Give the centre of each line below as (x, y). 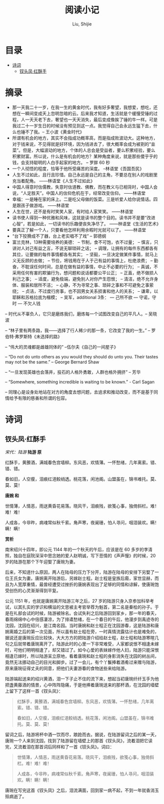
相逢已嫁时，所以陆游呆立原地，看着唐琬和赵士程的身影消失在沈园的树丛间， (82, 656)
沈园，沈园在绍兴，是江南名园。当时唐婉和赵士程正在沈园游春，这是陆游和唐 (82, 625)
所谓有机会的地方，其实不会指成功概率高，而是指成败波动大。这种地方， (85, 138)
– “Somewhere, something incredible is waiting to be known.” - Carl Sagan (80, 382)
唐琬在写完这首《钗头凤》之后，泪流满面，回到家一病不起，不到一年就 (76, 790)
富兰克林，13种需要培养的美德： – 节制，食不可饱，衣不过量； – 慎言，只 (85, 242)
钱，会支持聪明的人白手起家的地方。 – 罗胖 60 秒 (61, 162)
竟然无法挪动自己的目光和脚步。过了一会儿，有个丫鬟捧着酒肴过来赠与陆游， (82, 662)
